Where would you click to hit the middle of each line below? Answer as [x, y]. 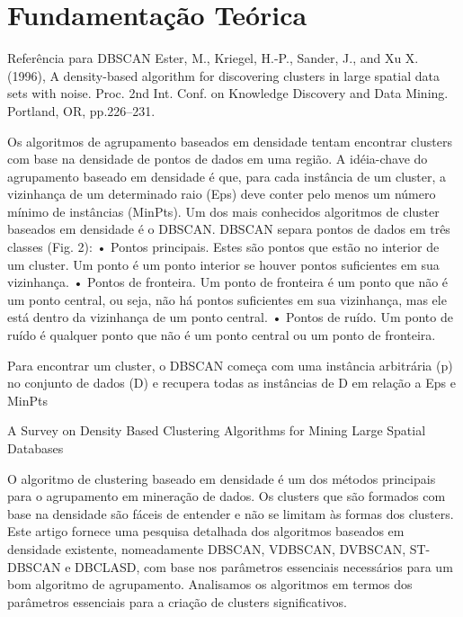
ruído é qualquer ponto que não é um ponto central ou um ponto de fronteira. [222, 335]
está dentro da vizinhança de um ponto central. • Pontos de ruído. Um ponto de [230, 317]
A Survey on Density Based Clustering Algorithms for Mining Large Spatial [217, 430]
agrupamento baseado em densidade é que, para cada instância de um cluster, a [227, 176]
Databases [36, 448]
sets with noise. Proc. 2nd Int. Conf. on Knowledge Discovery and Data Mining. [228, 93]
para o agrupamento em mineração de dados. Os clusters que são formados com [227, 496]
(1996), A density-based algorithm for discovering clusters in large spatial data [223, 75]
